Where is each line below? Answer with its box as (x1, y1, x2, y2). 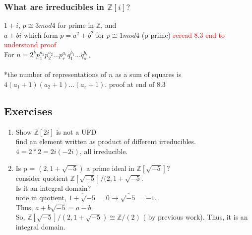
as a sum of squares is (115, 69, 182, 79)
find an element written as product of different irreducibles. (15, 136, 196, 147)
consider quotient (15, 172, 68, 183)
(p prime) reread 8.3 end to (141, 29, 225, 40)
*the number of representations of (4, 69, 107, 79)
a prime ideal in (86, 162, 134, 173)
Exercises (4, 103, 53, 118)
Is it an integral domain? (15, 182, 91, 193)
